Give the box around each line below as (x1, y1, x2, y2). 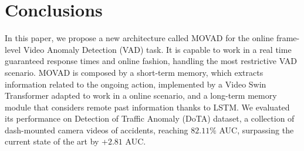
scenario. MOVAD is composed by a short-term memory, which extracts (5, 66, 264, 78)
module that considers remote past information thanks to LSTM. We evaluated (5, 100, 290, 113)
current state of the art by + (5, 135, 108, 147)
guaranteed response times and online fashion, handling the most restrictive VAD (5, 55, 297, 67)
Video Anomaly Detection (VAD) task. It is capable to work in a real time (23, 43, 292, 55)
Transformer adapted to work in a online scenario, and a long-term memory (5, 89, 277, 102)
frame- (276, 32, 300, 44)
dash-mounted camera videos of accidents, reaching (5, 123, 188, 136)
